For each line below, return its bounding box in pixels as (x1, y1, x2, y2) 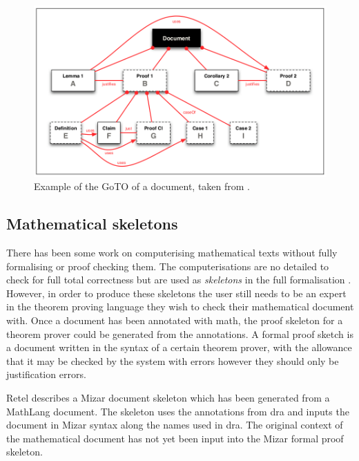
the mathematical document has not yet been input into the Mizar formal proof (6, 431, 344, 445)
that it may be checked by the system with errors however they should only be (6, 353, 339, 368)
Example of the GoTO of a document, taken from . (34, 179, 251, 194)
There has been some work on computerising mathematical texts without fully (6, 245, 338, 260)
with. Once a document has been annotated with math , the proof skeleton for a (6, 313, 343, 327)
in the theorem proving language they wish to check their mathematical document (6, 299, 354, 314)
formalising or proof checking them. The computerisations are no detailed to (6, 258, 329, 273)
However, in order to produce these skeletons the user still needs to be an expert (6, 285, 347, 300)
